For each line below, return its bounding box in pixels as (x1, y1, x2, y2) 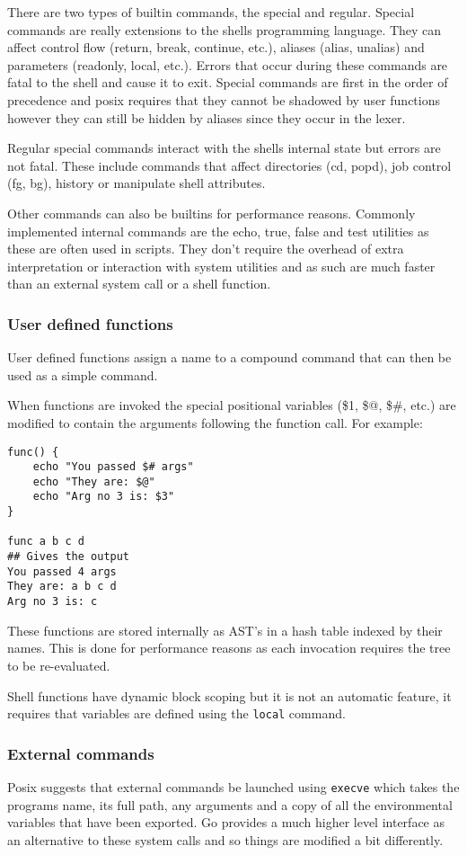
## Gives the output (7, 550, 130, 564)
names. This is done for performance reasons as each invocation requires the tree (7, 638, 451, 657)
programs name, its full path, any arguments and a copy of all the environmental (7, 795, 453, 814)
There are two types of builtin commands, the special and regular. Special (7, 3, 415, 21)
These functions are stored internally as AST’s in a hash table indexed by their (7, 620, 443, 639)
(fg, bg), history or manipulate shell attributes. (7, 174, 266, 192)
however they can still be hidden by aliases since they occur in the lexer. (7, 108, 406, 127)
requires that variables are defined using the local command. (7, 704, 346, 723)
